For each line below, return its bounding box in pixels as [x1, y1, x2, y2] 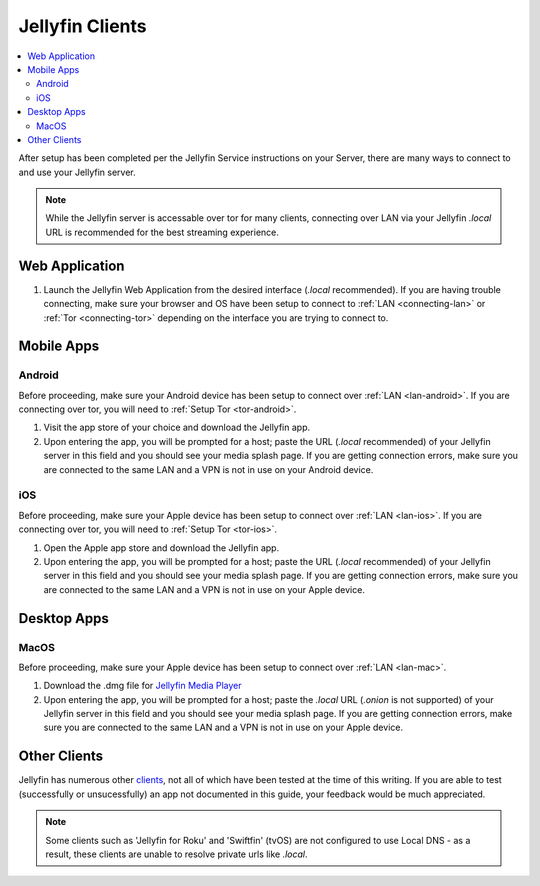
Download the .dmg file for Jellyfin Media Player [43, 680, 242, 692]
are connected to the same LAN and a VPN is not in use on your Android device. [43, 463, 374, 475]
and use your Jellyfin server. [18, 166, 136, 178]
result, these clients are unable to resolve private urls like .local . [45, 848, 309, 860]
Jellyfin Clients [18, 15, 147, 37]
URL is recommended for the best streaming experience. [45, 226, 280, 238]
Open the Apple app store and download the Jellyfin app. [43, 541, 280, 554]
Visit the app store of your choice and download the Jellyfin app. [43, 421, 310, 434]
